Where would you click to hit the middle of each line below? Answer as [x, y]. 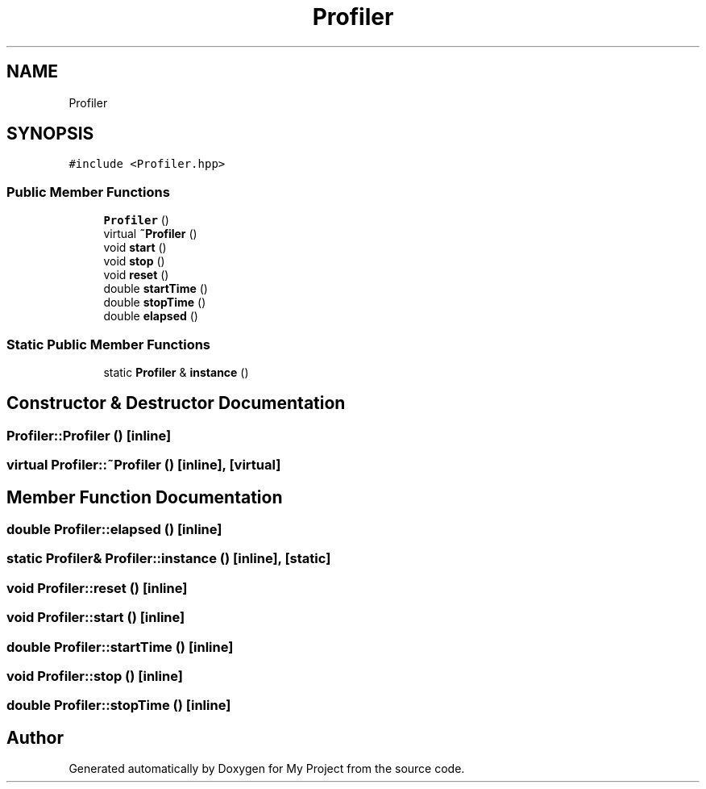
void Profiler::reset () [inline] [97, 588]
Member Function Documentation [145, 497]
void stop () [134, 261]
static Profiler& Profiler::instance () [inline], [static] [169, 559]
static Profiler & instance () [176, 372]
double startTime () [156, 289]
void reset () [136, 275]
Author [35, 737]
